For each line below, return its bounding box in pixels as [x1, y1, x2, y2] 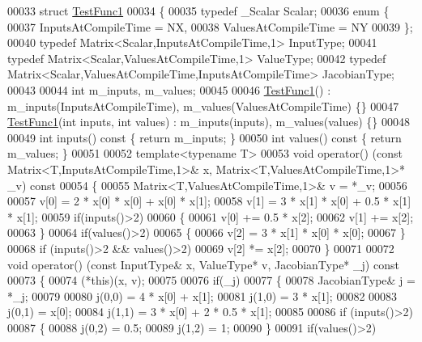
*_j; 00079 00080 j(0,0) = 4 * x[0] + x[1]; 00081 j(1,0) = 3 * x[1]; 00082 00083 [7, 287, 398, 304]
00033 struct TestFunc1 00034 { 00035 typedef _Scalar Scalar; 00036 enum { [7, 2, 390, 19]
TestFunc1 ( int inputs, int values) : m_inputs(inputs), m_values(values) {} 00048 [7, 113, 411, 130]
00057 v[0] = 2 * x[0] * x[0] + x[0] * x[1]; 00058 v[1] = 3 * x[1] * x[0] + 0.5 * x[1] [7, 192, 411, 209]
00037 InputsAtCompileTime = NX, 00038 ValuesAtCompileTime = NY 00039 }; [7, 18, 413, 35]
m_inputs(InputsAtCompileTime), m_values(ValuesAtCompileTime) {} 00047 [7, 97, 399, 114]
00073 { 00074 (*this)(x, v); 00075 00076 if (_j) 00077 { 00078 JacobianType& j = [7, 272, 416, 289]
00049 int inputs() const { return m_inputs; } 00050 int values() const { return [7, 129, 402, 146]
